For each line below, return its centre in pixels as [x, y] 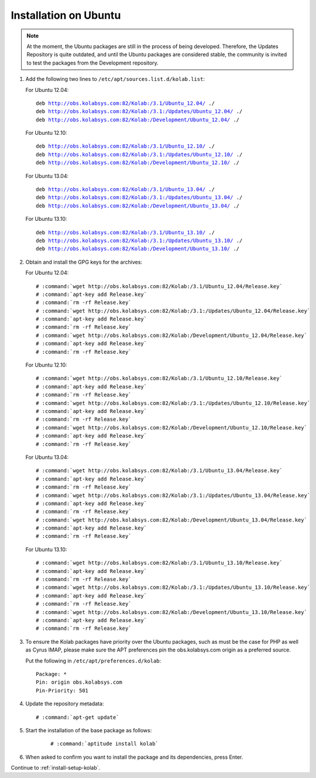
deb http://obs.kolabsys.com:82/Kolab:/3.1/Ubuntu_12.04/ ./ [125, 103]
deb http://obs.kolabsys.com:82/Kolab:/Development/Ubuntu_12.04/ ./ [138, 120]
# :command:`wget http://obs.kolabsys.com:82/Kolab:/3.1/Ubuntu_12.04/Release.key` [159, 286]
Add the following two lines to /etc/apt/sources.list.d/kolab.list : [115, 79]
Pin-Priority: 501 [62, 690]
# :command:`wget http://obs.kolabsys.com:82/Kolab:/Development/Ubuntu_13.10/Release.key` [171, 612]
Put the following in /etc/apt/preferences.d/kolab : [93, 661]
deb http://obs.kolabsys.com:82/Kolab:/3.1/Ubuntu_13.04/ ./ [125, 190]
